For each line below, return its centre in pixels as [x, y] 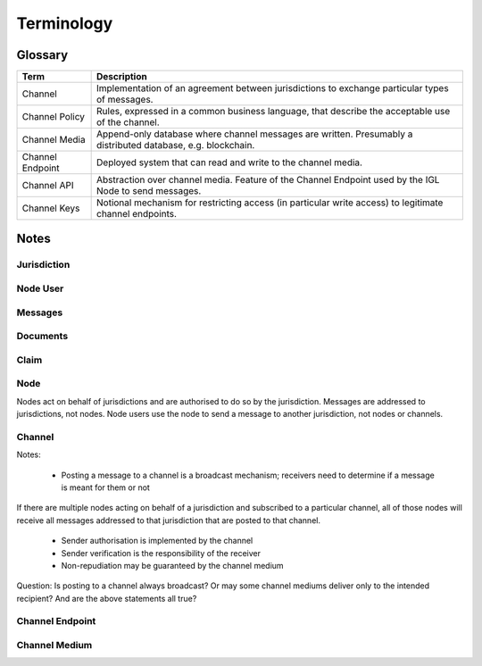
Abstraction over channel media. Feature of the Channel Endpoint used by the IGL [268, 180]
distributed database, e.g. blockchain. [176, 146]
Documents [42, 337]
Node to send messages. [149, 191]
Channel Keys [51, 208]
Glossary [42, 55]
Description [122, 77]
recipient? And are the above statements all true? [107, 598]
